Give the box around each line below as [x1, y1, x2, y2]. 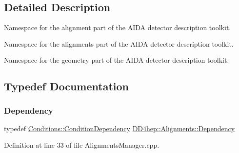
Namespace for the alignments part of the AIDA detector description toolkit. [4, 38, 234, 49]
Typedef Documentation [4, 79, 129, 94]
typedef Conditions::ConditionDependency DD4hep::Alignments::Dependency [4, 123, 235, 133]
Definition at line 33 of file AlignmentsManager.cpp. [4, 139, 159, 150]
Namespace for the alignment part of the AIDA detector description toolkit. [4, 22, 231, 33]
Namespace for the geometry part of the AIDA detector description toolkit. [4, 55, 229, 65]
